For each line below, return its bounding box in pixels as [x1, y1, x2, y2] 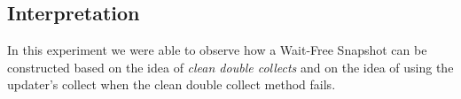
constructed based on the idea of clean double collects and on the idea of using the [7, 57, 454, 76]
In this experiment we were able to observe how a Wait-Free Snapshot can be [7, 41, 427, 59]
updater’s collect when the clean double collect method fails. [7, 75, 336, 94]
